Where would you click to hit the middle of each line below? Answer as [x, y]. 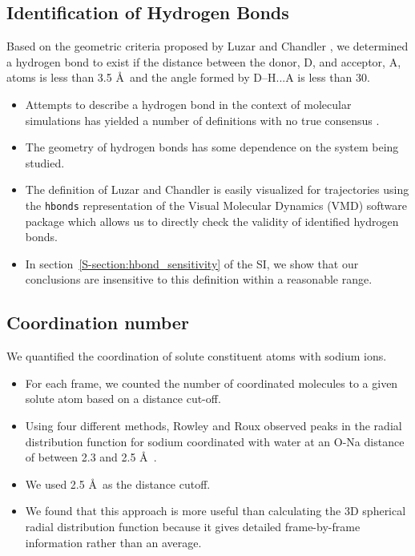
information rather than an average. [113, 542]
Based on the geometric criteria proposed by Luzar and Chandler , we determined [207, 46]
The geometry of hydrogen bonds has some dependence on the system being [212, 147]
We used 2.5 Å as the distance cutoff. [118, 483]
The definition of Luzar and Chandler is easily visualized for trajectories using [217, 189]
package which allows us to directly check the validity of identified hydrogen [212, 221]
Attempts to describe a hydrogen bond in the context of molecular [188, 104]
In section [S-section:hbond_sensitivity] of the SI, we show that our [192, 263]
